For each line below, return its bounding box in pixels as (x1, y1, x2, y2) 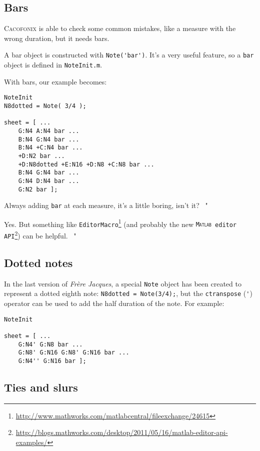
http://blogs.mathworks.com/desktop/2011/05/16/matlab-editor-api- (15, 427, 228, 437)
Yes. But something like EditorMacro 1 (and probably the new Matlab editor (4, 217, 237, 229)
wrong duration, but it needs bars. (4, 32, 109, 43)
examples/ (15, 436, 47, 447)
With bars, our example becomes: (4, 76, 107, 86)
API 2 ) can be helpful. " (4, 229, 76, 240)
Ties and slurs (4, 379, 78, 394)
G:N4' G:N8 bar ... (18, 340, 83, 348)
